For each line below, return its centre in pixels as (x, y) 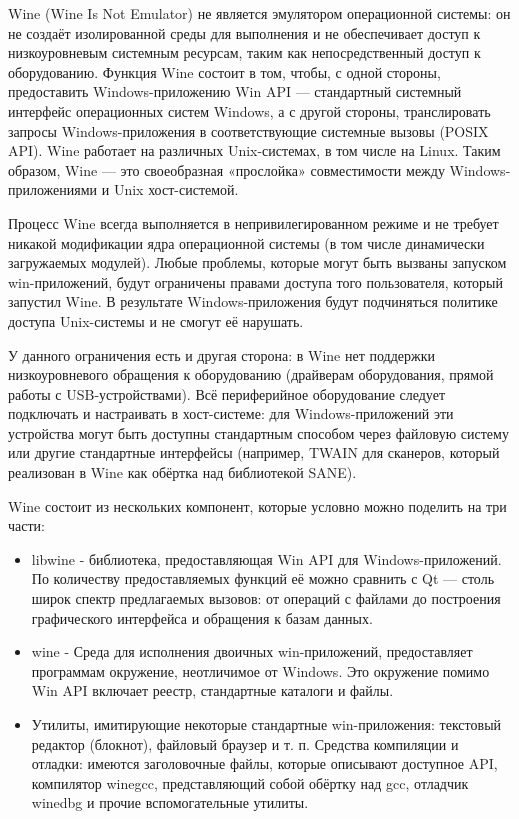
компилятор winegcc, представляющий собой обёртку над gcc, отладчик (250, 782)
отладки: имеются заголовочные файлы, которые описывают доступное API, (264, 763)
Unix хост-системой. (176, 189)
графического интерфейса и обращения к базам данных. (202, 617)
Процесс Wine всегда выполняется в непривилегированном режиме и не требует (253, 222)
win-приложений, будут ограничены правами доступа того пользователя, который (255, 281)
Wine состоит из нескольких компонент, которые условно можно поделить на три (257, 505)
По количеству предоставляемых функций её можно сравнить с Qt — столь (263, 578)
